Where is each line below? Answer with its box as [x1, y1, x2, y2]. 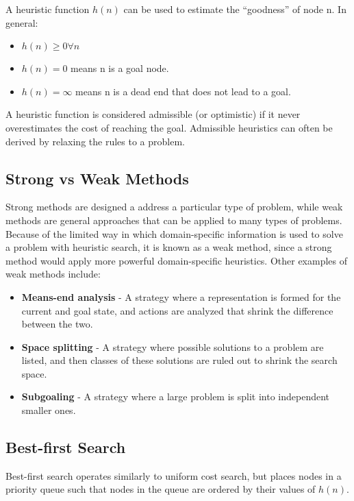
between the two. [21, 317, 93, 331]
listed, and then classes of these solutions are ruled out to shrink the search [21, 353, 338, 367]
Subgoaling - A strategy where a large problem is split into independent [21, 389, 330, 404]
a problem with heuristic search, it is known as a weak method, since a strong [5, 240, 332, 254]
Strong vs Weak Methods [5, 167, 189, 188]
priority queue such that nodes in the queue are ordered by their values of [5, 482, 316, 496]
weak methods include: [5, 267, 101, 281]
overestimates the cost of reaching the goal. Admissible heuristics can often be [5, 120, 333, 134]
